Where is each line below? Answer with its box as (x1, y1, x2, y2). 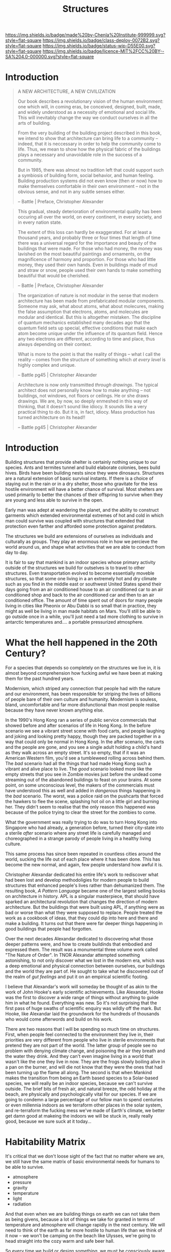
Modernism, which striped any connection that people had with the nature (5, 686, 161, 691)
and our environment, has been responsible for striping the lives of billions (5, 691, 161, 697)
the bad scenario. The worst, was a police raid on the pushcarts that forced (5, 793, 164, 799)
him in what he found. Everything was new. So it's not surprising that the (5, 1000, 157, 1006)
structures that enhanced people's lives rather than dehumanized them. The (5, 882, 165, 888)
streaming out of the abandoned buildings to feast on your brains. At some (5, 777, 162, 783)
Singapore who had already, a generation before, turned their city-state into (5, 824, 164, 831)
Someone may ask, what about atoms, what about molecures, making (17, 303, 164, 310)
